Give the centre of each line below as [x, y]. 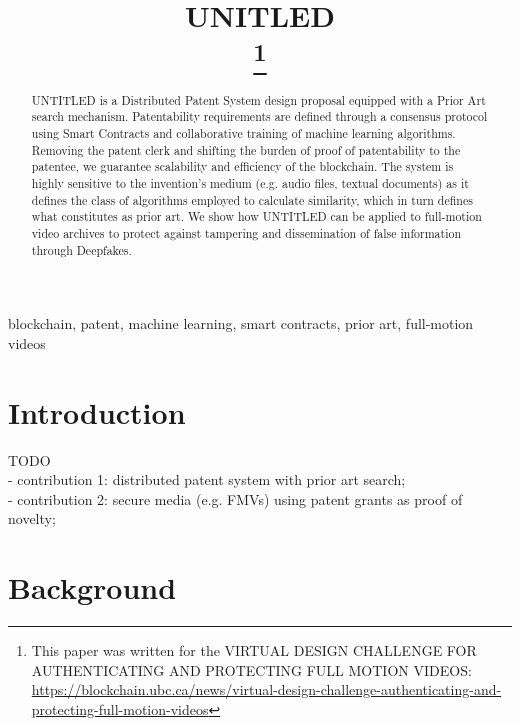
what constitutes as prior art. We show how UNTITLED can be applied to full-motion [256, 216]
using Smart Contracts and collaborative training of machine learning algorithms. [243, 133]
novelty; [32, 518]
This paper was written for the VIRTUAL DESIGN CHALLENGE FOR [254, 650]
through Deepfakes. [81, 249]
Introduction [97, 411]
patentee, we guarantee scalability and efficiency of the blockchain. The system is [242, 166]
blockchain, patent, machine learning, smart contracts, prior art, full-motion [241, 323]
